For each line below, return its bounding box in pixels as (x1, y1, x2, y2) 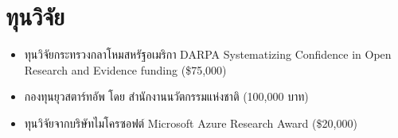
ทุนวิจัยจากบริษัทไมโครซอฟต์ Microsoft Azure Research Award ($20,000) (24, 114, 357, 131)
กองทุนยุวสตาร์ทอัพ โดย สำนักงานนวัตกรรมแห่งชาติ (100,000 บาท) (24, 88, 309, 105)
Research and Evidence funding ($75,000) (24, 61, 227, 78)
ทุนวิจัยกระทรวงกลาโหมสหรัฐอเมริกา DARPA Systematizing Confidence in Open (24, 46, 392, 63)
